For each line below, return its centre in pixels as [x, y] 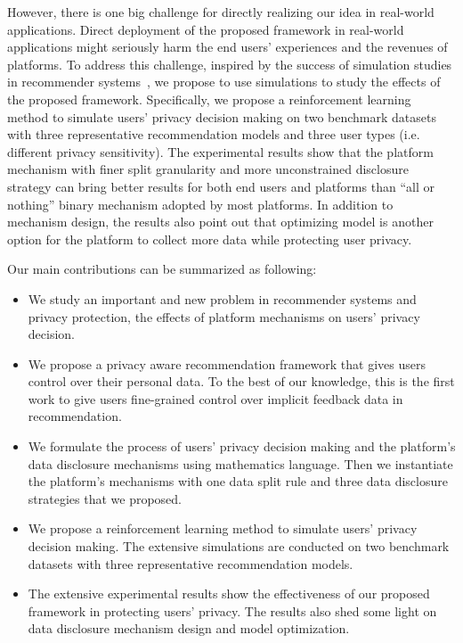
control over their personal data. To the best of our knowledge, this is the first [241, 381]
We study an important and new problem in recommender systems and [222, 298]
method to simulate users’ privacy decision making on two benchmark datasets [222, 116]
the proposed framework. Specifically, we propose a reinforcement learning [209, 99]
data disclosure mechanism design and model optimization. [189, 628]
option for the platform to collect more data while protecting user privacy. [210, 239]
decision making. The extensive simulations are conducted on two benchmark [239, 546]
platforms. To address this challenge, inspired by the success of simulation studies [230, 64]
